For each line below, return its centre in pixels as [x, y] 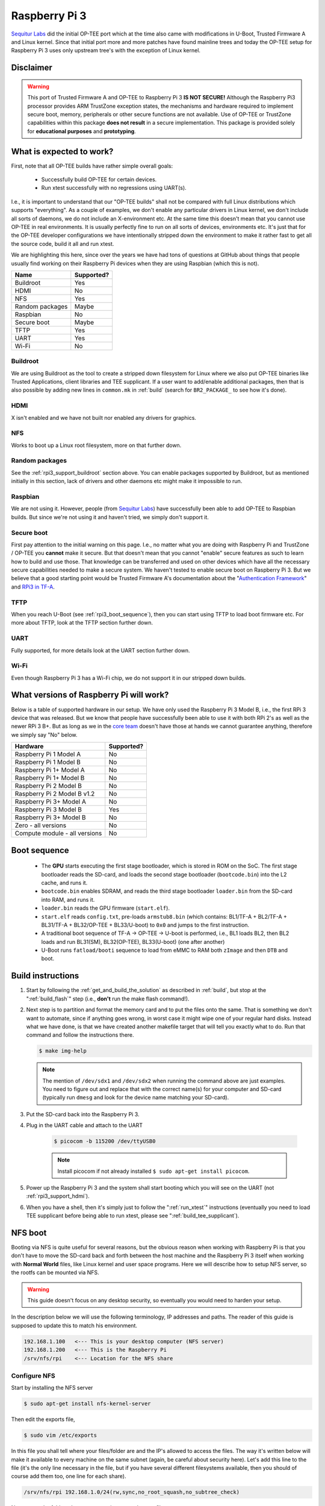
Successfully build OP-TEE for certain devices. [99, 179]
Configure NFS [33, 1375]
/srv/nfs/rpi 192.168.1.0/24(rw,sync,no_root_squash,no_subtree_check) [132, 1492]
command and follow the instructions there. [80, 1035]
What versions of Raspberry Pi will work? [90, 695]
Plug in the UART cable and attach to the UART [84, 1125]
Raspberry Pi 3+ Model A [51, 802]
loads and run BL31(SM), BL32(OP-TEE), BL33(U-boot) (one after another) [133, 942]
